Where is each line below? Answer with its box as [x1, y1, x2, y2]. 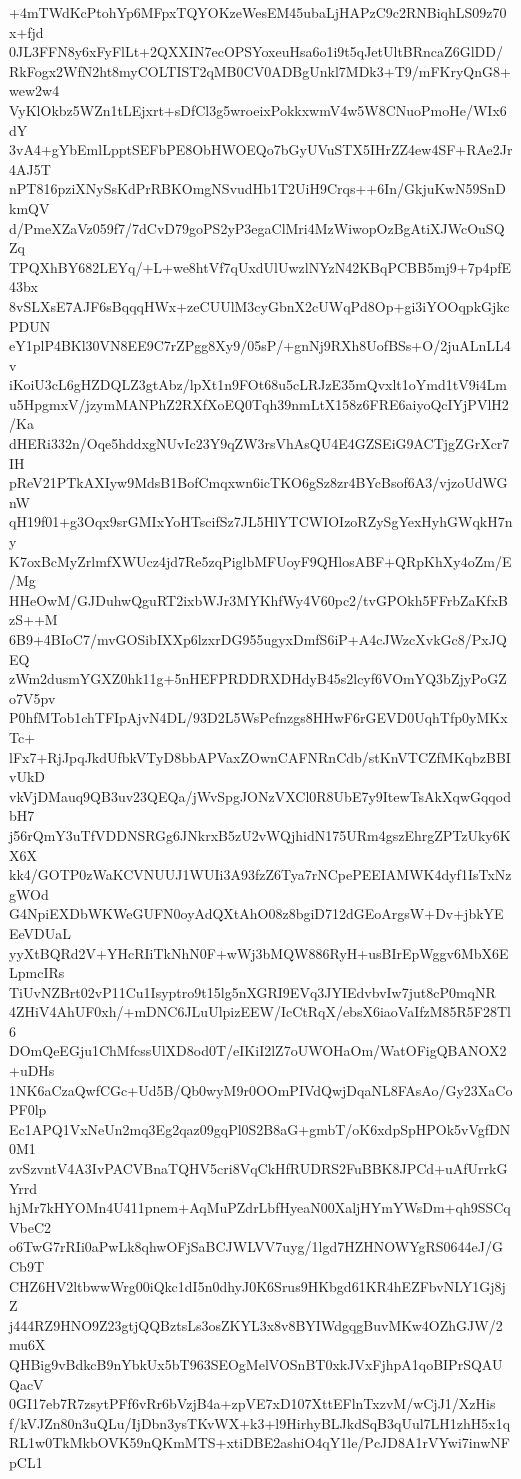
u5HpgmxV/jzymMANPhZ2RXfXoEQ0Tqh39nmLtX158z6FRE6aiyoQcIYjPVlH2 [9, 393, 509, 414]
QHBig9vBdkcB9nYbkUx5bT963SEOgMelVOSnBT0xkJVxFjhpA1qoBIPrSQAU [9, 1353, 503, 1374]
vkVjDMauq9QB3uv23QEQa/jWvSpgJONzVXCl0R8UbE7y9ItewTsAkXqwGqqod [9, 785, 511, 806]
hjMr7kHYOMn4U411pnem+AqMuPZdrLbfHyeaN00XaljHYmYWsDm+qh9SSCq [9, 1197, 511, 1218]
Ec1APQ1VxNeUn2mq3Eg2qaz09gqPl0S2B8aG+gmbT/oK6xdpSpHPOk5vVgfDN [9, 1118, 511, 1139]
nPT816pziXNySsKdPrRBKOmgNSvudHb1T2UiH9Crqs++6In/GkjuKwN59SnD [9, 178, 506, 199]
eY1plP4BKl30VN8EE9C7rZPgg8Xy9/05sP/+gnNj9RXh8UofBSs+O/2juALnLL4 [9, 335, 511, 356]
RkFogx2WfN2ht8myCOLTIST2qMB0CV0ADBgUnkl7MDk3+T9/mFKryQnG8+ [9, 60, 511, 81]
